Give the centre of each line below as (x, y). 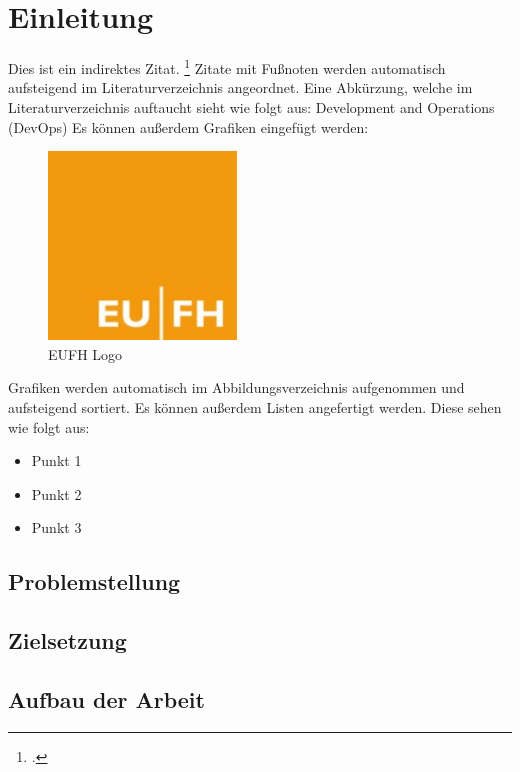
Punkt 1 (56, 460)
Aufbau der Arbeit (106, 698)
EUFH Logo (85, 353)
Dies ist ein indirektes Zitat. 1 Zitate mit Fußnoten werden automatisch (227, 66)
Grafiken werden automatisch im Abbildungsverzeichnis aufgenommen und (236, 387)
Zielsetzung (67, 640)
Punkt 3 (56, 527)
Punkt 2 (56, 493)
